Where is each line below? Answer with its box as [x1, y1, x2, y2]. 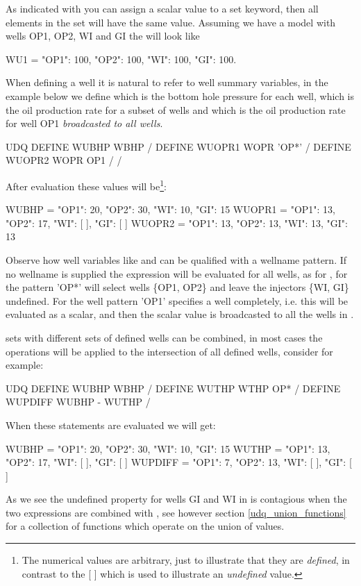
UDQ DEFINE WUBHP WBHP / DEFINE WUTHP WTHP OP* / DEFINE [6, 380, 341, 395]
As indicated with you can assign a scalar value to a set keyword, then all [6, 1, 319, 15]
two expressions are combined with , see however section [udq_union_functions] [6, 505, 346, 519]
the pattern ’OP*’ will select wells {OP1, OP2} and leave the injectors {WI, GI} [6, 280, 349, 294]
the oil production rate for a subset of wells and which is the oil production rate [6, 102, 346, 117]
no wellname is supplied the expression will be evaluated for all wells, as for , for [6, 266, 348, 281]
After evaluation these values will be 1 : [6, 176, 167, 193]
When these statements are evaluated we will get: [6, 417, 216, 432]
